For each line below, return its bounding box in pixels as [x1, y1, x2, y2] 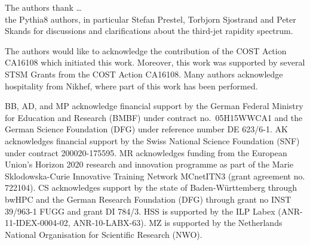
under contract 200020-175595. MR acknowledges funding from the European [5, 146, 287, 159]
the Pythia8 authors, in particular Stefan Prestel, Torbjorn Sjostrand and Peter [5, 13, 296, 25]
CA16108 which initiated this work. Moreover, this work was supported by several [5, 56, 305, 69]
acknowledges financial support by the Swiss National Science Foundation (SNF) [5, 134, 300, 147]
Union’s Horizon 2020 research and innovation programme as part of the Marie [5, 158, 294, 170]
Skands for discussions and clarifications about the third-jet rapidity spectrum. [5, 24, 293, 37]
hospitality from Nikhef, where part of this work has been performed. [5, 79, 258, 92]
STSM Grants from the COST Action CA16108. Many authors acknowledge [5, 67, 283, 80]
